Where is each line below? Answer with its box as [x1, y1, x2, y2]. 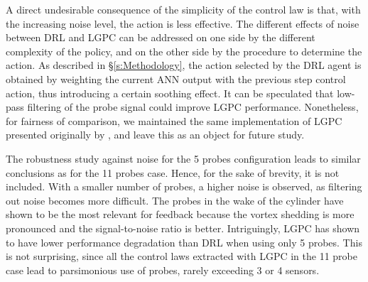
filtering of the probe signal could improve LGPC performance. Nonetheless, [27, 99, 359, 114]
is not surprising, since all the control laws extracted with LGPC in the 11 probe [6, 249, 357, 264]
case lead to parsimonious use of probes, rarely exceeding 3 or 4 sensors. [6, 262, 320, 277]
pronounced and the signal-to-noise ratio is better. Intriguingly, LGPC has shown [6, 220, 360, 235]
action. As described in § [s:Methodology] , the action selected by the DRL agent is [6, 58, 362, 72]
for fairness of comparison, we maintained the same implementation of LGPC [6, 113, 342, 128]
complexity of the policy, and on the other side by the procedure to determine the [6, 43, 362, 58]
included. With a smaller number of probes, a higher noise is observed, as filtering [6, 179, 362, 194]
